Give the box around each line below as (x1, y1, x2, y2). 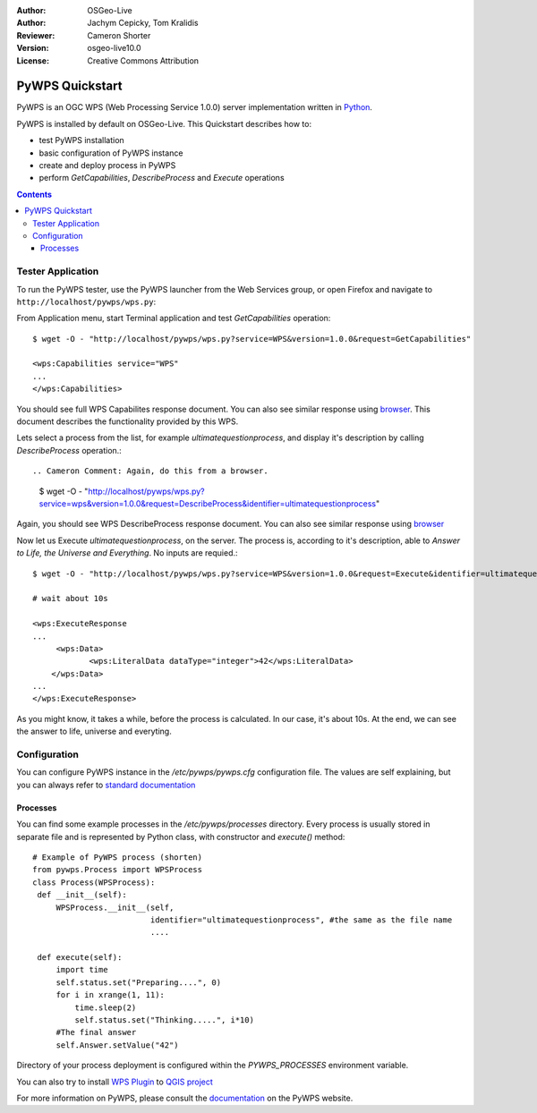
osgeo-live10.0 (87, 43, 142, 54)
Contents (16, 189, 53, 200)
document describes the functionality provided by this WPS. (16, 416, 239, 427)
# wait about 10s (32, 593, 108, 604)
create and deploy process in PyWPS (38, 160, 176, 171)
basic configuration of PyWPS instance (38, 148, 183, 158)
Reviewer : (16, 30, 55, 40)
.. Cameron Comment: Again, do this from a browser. (32, 466, 268, 476)
